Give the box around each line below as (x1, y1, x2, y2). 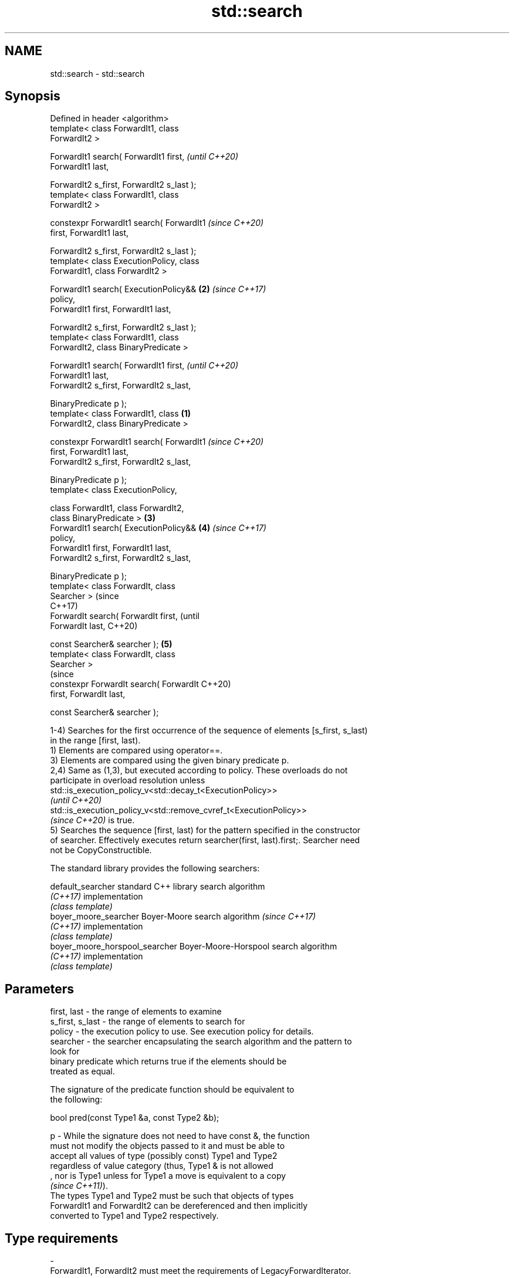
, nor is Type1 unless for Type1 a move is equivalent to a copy (50, 1171, 286, 1181)
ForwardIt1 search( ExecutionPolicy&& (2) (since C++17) (50, 284, 266, 295)
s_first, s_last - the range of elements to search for (50, 1016, 245, 1027)
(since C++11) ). (50, 1181, 108, 1191)
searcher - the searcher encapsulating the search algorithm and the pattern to (50, 1036, 352, 1047)
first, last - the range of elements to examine (50, 1006, 222, 1017)
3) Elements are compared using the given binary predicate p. (50, 755, 289, 766)
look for (50, 1046, 80, 1057)
